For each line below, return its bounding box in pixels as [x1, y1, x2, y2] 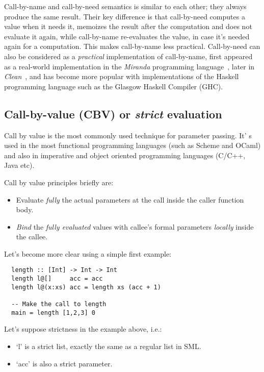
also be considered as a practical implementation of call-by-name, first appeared [4, 51, 253, 61]
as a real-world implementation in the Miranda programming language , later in [4, 61, 255, 71]
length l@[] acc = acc [11, 275, 103, 283]
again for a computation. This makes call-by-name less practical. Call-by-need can [4, 41, 260, 52]
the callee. [16, 231, 48, 242]
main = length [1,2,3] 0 [11, 309, 95, 316]
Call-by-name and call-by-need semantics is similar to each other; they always [4, 1, 247, 11]
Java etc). [4, 160, 35, 170]
